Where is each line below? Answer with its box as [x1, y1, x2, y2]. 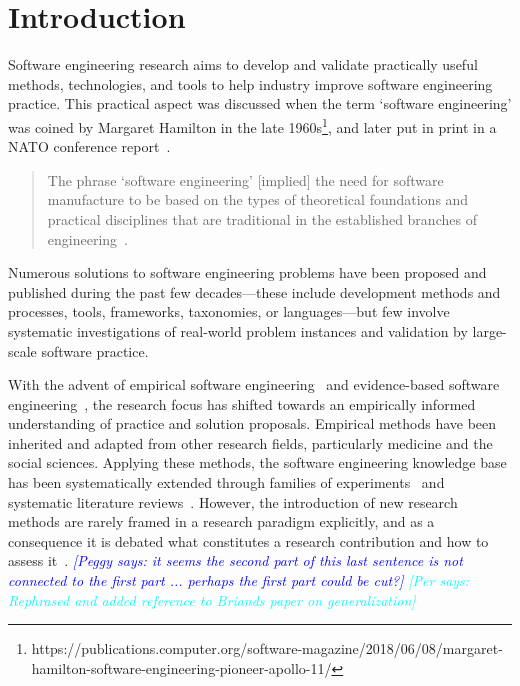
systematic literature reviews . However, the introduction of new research [8, 491, 458, 512]
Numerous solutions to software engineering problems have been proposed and [8, 262, 487, 283]
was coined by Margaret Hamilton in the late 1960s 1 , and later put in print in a [8, 113, 497, 137]
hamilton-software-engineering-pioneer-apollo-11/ [31, 657, 332, 678]
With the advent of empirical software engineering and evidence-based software [8, 374, 500, 395]
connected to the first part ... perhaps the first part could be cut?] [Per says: [8, 570, 470, 591]
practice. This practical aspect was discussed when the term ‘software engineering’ [8, 93, 512, 114]
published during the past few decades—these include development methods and [8, 281, 501, 302]
